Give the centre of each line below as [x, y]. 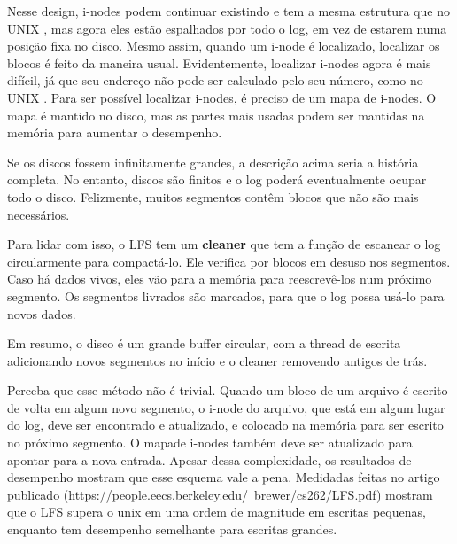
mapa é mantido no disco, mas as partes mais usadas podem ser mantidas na [216, 115]
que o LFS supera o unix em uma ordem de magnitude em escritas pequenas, [217, 512]
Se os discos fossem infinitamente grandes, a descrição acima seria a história [213, 162]
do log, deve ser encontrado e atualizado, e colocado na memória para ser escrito [225, 425]
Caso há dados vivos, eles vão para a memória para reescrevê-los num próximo [220, 279]
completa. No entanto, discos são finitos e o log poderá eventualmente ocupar [217, 179]
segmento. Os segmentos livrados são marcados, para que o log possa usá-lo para [226, 295]
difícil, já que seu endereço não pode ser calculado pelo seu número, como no [215, 80]
